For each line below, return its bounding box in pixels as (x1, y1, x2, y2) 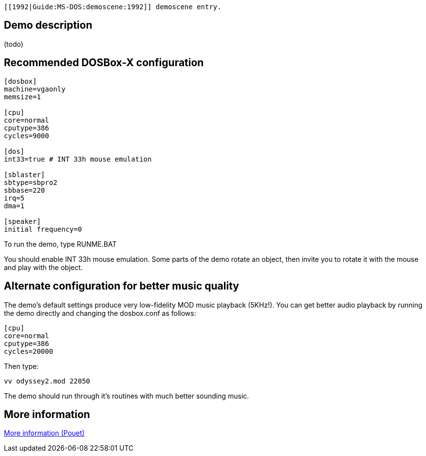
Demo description (4, 19, 93, 32)
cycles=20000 (4, 347, 54, 355)
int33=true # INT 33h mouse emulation (4, 155, 152, 163)
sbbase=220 (4, 186, 45, 194)
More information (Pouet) (4, 429, 85, 438)
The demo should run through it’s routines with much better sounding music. (4, 391, 249, 400)
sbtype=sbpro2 (4, 178, 57, 186)
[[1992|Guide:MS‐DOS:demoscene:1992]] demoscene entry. (4, 3, 222, 11)
